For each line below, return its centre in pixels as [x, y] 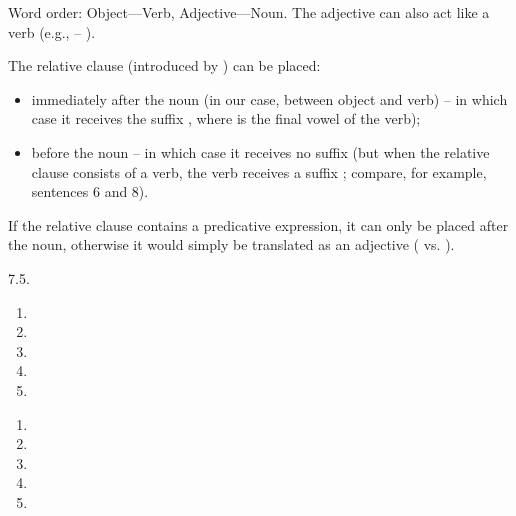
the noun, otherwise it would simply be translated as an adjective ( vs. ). [231, 244]
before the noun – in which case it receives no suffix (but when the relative [260, 151]
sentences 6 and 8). [90, 191]
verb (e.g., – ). [52, 31]
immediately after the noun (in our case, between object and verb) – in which [269, 98]
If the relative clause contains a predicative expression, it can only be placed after [258, 224]
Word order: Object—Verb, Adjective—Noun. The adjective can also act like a [249, 12]
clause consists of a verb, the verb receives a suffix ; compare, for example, [259, 171]
